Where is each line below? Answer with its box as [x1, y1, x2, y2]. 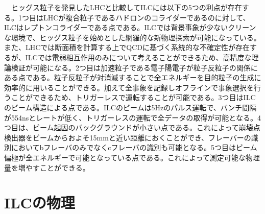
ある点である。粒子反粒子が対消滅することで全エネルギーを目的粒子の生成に [4, 72, 261, 83]
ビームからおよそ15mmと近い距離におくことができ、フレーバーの [32, 132, 251, 142]
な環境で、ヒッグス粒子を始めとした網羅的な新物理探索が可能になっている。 [4, 32, 261, 42]
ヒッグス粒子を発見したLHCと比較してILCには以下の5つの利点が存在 [11, 2, 242, 12]
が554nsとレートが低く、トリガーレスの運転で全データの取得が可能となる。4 [4, 112, 261, 123]
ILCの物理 [4, 192, 75, 213]
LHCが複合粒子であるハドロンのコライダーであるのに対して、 [43, 12, 250, 22]
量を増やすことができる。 [4, 162, 90, 173]
